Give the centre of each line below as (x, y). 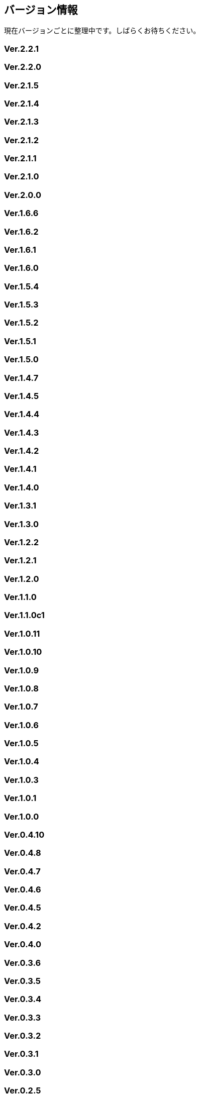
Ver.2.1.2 (22, 140)
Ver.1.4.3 (22, 432)
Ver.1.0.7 (21, 707)
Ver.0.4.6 (23, 890)
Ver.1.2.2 (22, 542)
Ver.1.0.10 (23, 652)
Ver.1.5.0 (21, 360)
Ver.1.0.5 (21, 743)
